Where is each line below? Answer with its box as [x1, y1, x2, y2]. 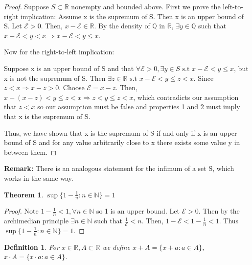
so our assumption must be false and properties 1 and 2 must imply [37, 101, 240, 112]
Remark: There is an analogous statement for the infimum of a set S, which [4, 163, 234, 173]
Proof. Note [4, 206, 39, 216]
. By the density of [94, 21, 150, 31]
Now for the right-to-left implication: [4, 47, 115, 57]
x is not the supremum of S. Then [4, 72, 106, 83]
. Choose [59, 82, 85, 93]
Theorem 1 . [4, 189, 44, 199]
